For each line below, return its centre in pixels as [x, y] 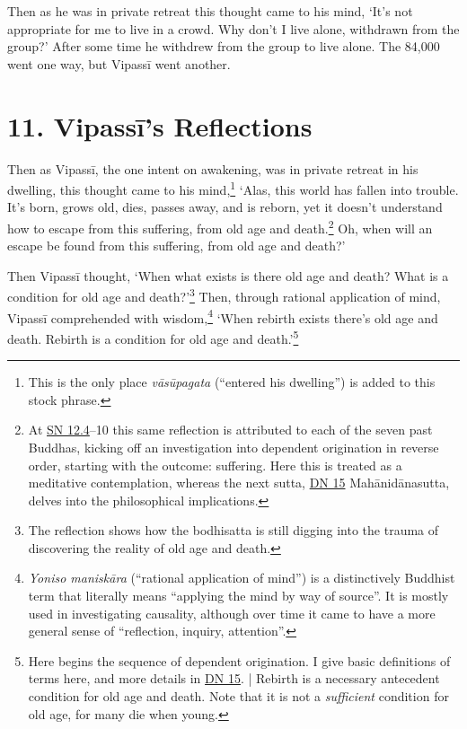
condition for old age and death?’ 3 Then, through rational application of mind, [224, 295]
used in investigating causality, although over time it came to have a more [232, 613]
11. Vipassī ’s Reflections [160, 125]
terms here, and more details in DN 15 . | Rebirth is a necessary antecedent [234, 678]
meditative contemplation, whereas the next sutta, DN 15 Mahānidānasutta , [239, 483]
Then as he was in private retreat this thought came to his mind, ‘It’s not [210, 11]
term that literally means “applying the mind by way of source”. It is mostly [238, 596]
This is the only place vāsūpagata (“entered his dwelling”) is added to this [232, 382]
